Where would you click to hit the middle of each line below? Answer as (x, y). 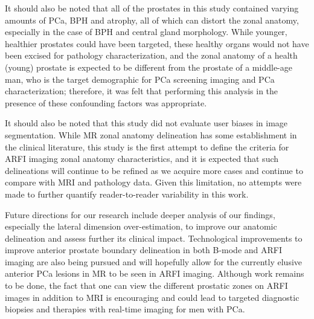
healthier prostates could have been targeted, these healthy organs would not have (157, 43)
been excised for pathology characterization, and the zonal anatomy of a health (151, 55)
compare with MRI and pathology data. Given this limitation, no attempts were (153, 182)
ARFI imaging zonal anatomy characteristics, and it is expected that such (142, 159)
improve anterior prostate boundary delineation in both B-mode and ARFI (144, 250)
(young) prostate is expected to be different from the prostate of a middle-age (149, 67)
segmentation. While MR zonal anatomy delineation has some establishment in (151, 134)
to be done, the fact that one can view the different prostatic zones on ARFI (146, 285)
